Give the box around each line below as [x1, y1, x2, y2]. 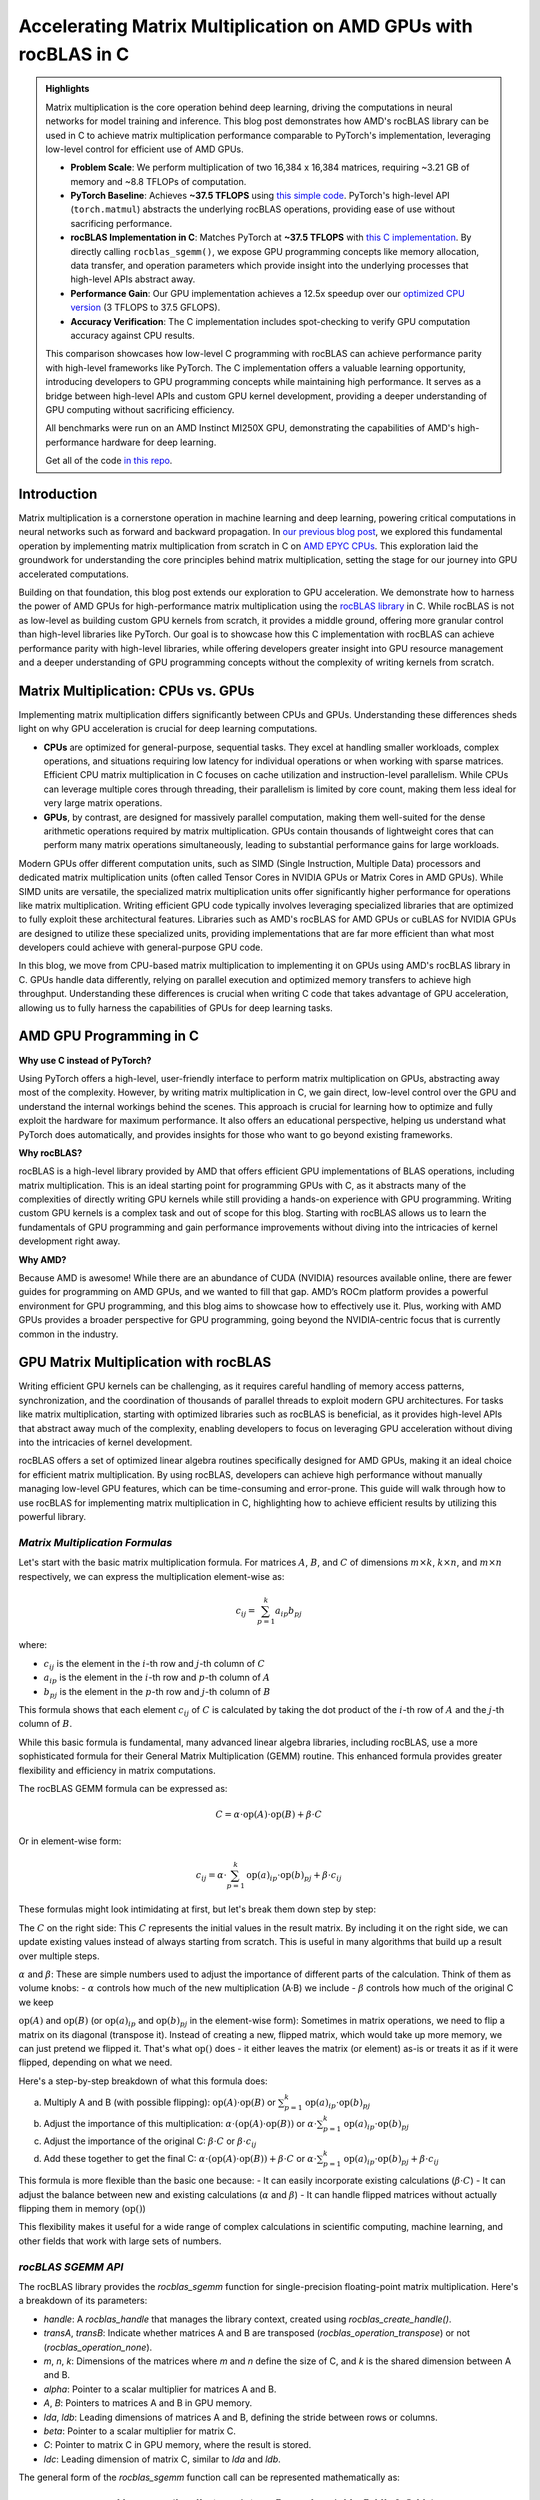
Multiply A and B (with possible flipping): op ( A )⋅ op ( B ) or [43, 2096, 277, 2108]
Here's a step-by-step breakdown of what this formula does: [18, 2075, 269, 2087]
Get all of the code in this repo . [45, 455, 173, 467]
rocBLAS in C [18, 43, 130, 65]
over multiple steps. [18, 1950, 100, 1962]
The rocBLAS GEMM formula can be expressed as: [18, 1782, 228, 1794]
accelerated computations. [18, 568, 129, 580]
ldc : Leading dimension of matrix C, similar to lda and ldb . [43, 2453, 282, 2465]
